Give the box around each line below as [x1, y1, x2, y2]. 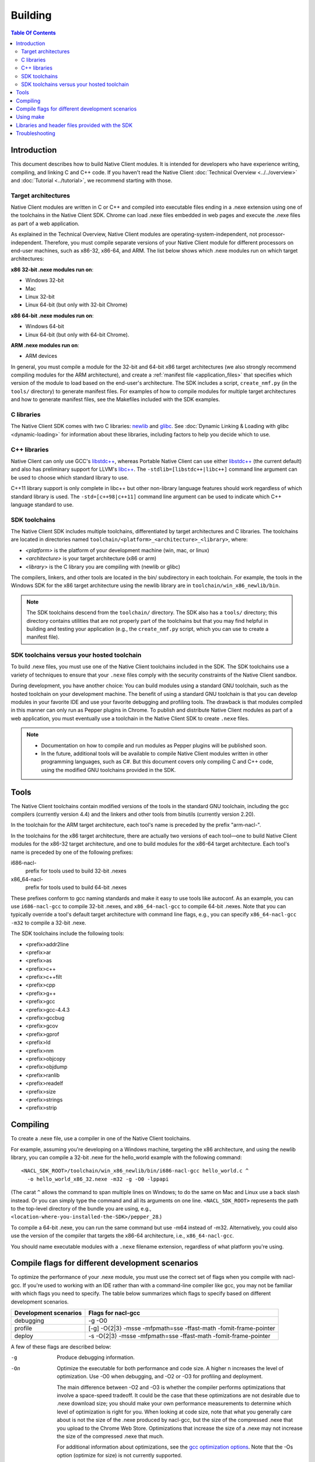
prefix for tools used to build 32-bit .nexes [25, 867, 127, 874]
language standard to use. [10, 501, 74, 508]
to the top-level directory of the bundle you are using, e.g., [10, 1205, 152, 1212]
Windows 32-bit [25, 277, 64, 284]
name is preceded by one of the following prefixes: [10, 849, 134, 856]
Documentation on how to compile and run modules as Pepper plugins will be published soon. [41, 742, 267, 749]
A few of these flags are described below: [10, 1343, 111, 1350]
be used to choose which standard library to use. [10, 474, 129, 481]
